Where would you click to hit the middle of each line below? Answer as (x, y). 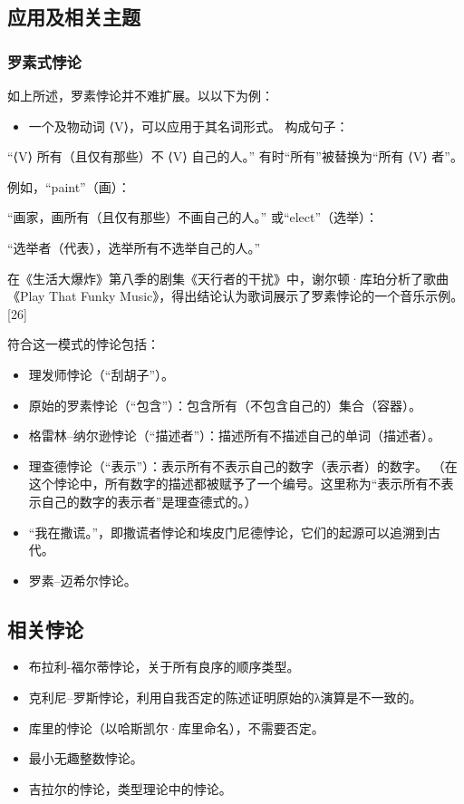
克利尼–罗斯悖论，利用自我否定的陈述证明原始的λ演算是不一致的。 (225, 697)
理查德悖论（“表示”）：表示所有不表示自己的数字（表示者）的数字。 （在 (243, 465)
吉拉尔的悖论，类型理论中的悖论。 (130, 788)
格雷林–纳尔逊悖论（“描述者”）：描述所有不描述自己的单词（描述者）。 (235, 436)
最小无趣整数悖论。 (86, 758)
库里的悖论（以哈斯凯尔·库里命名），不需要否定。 (176, 727)
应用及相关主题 (74, 17)
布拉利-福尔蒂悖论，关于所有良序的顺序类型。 (164, 667)
